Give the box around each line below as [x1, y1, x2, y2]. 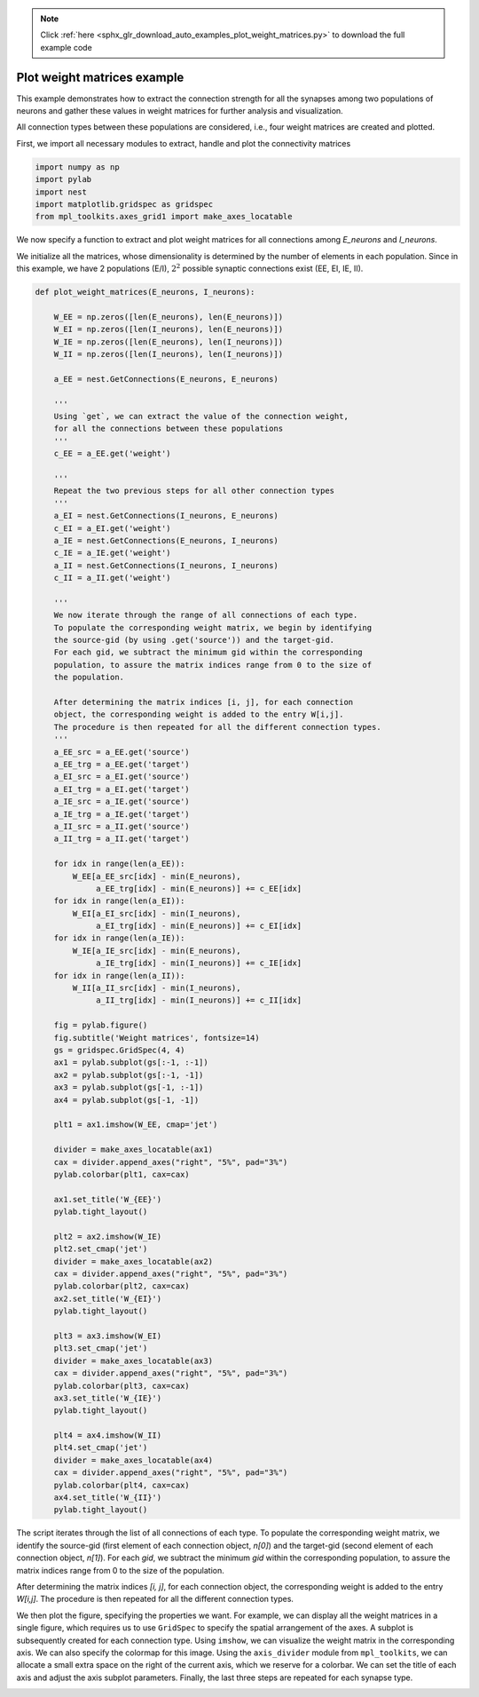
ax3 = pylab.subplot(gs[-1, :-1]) [53, 1082, 204, 1092]
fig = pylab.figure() [53, 1020, 148, 1030]
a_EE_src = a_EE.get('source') [53, 747, 190, 757]
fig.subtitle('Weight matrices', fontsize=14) [53, 1033, 261, 1043]
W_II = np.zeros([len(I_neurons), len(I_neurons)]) [53, 349, 284, 360]
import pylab [35, 174, 92, 185]
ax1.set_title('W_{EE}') [53, 1194, 162, 1204]
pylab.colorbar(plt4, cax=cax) [53, 1479, 190, 1490]
